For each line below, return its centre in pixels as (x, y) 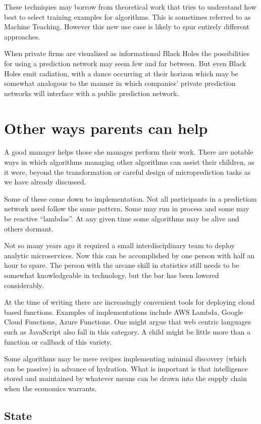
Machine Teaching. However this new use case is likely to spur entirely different (127, 27)
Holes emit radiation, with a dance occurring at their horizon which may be (121, 73)
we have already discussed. (45, 182)
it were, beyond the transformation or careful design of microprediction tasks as (127, 172)
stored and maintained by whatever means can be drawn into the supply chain (126, 378)
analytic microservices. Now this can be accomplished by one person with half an (129, 255)
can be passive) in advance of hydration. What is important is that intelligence (126, 368)
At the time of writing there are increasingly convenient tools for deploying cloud (129, 302)
